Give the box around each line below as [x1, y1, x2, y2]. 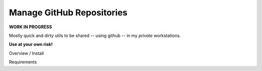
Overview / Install [9, 50, 44, 56]
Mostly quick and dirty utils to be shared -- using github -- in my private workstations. [9, 33, 181, 38]
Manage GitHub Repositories [9, 7, 128, 18]
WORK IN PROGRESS [9, 24, 52, 30]
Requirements [9, 59, 37, 65]
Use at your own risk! [9, 41, 53, 47]
